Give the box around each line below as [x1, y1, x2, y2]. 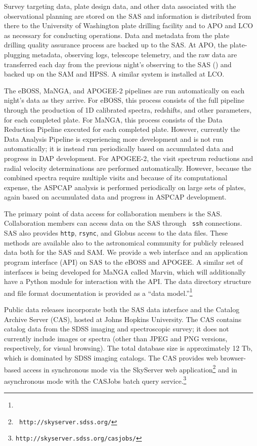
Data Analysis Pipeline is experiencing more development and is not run [4, 133, 223, 144]
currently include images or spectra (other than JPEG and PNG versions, [4, 333, 227, 343]
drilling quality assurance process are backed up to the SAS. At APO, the [4, 40, 228, 50]
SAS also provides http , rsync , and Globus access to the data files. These [4, 228, 228, 238]
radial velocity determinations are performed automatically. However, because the [4, 162, 252, 173]
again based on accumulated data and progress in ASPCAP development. [4, 192, 227, 202]
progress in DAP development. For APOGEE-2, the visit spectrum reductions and [4, 153, 253, 163]
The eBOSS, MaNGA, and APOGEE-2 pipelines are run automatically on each [4, 85, 245, 95]
